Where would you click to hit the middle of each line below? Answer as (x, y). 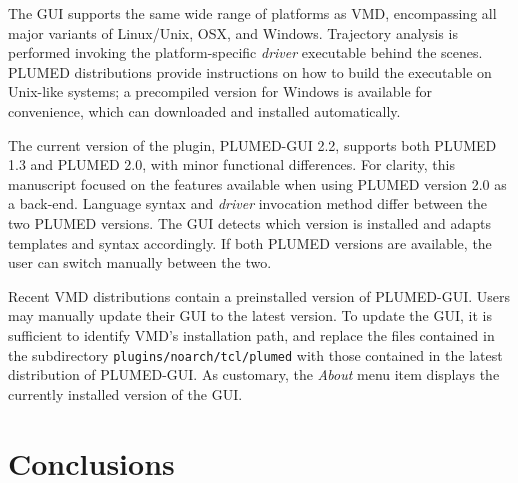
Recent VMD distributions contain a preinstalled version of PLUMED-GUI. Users (259, 295)
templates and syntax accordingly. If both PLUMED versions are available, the (250, 242)
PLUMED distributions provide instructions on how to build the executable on (250, 71)
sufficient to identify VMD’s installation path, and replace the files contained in (251, 334)
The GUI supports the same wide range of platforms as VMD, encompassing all (252, 13)
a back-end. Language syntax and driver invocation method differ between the (248, 203)
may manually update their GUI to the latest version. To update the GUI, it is (250, 315)
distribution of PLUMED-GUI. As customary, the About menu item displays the (254, 374)
